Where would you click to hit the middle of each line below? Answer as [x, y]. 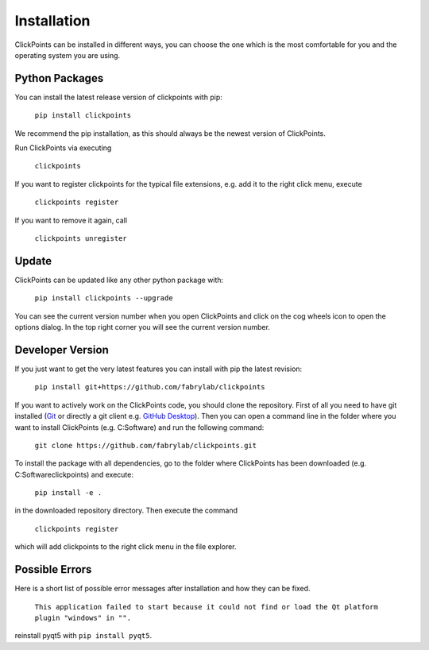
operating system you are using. [68, 55]
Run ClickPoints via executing [63, 148]
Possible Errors [53, 569]
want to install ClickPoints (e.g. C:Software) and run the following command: [139, 427]
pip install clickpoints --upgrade [104, 298]
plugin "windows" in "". [83, 617]
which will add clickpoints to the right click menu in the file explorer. [126, 547]
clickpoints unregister [81, 238]
